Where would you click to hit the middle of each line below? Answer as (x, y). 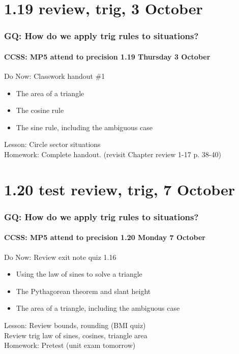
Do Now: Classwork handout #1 (55, 76)
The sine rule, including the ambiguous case (84, 127)
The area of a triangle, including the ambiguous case (98, 308)
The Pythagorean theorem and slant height (83, 291)
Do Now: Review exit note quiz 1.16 (60, 257)
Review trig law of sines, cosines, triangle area (76, 335)
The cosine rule (40, 110)
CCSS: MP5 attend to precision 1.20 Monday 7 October (105, 237)
